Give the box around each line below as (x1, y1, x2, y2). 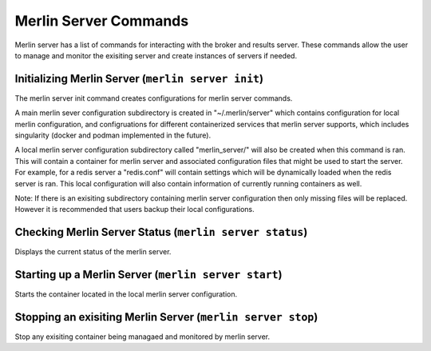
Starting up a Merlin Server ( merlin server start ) (14, 268, 283, 281)
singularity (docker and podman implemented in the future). (14, 130, 212, 140)
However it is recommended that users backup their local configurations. (14, 205, 255, 214)
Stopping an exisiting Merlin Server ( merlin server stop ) (14, 310, 318, 324)
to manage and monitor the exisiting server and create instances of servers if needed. (14, 50, 298, 60)
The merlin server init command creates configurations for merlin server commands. (14, 93, 293, 103)
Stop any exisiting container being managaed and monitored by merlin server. (14, 332, 271, 341)
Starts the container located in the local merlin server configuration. (14, 289, 238, 299)
